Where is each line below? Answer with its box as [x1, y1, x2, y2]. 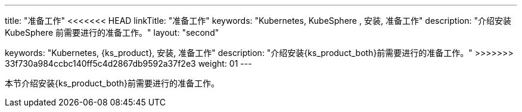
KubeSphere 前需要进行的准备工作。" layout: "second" [5, 27, 219, 38]
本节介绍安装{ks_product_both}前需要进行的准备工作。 [5, 78, 219, 88]
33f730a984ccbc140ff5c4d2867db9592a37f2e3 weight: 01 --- [5, 58, 252, 69]
